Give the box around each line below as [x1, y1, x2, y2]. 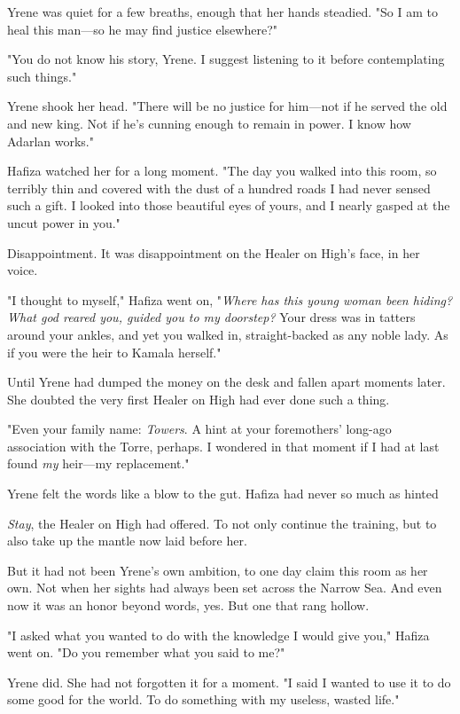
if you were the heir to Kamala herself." [7, 342, 222, 361]
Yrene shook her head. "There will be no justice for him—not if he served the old [7, 97, 448, 115]
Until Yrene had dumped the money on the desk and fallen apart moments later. [7, 373, 446, 391]
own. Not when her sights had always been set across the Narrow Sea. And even [7, 578, 442, 597]
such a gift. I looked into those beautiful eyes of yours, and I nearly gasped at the [7, 196, 450, 215]
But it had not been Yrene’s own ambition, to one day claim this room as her [7, 561, 428, 579]
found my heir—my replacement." [7, 454, 190, 473]
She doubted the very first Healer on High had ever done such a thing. [7, 389, 390, 408]
